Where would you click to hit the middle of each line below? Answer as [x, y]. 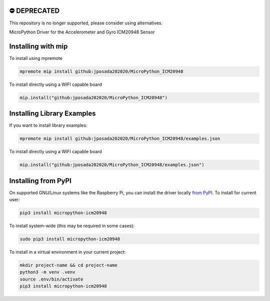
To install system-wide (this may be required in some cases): [72, 226]
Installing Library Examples [52, 114]
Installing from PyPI [40, 180]
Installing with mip [38, 46]
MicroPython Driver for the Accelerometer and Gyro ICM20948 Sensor [82, 32]
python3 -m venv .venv [47, 272]
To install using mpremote [36, 58]
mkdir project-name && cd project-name [68, 265]
